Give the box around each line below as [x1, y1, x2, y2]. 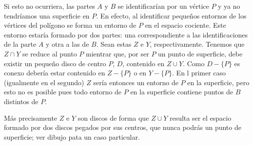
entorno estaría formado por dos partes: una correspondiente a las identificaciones [4, 29, 248, 39]
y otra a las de [45, 39, 89, 49]
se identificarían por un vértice [117, 1, 209, 11]
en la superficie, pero [187, 77, 250, 87]
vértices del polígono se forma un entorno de [4, 20, 136, 30]
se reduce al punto [22, 48, 77, 58]
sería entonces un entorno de [93, 77, 178, 87]
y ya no [218, 1, 240, 11]
